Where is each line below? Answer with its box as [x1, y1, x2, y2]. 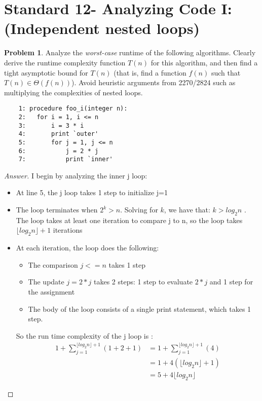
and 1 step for [209, 276, 253, 287]
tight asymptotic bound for [4, 67, 88, 78]
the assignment [28, 286, 75, 297]
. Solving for [120, 204, 158, 215]
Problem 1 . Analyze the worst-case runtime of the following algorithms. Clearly [4, 47, 256, 58]
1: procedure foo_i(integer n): [18, 105, 128, 113]
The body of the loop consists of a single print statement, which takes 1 [28, 303, 251, 314]
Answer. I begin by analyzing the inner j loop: [4, 170, 147, 180]
